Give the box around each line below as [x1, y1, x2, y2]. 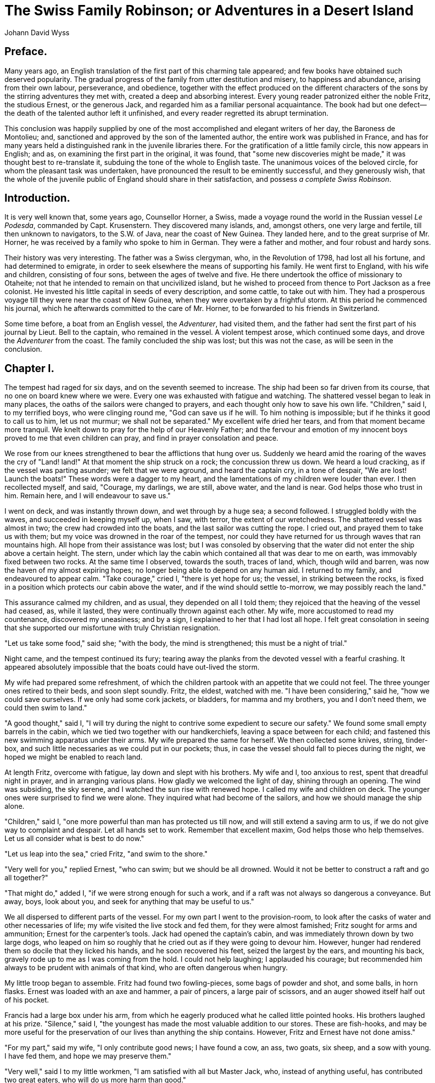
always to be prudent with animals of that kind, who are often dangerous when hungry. [4, 963, 288, 972]
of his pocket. [4, 996, 49, 1005]
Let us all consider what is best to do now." [4, 834, 144, 843]
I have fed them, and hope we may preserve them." [4, 1052, 172, 1061]
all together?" [4, 873, 49, 882]
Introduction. [4, 192, 70, 205]
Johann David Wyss [4, 28, 69, 37]
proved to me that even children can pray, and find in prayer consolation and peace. [4, 434, 279, 443]
